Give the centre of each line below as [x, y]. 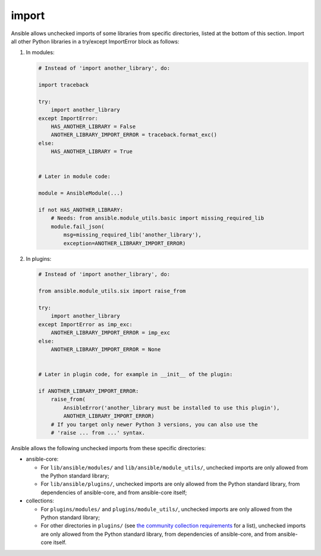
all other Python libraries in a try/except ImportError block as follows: [95, 41]
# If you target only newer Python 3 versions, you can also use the [154, 424]
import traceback [64, 85]
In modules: [40, 52]
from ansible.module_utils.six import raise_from [112, 291]
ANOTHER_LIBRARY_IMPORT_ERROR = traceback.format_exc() [134, 135]
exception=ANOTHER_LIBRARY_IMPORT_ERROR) [125, 243]
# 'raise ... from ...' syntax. [98, 432]
